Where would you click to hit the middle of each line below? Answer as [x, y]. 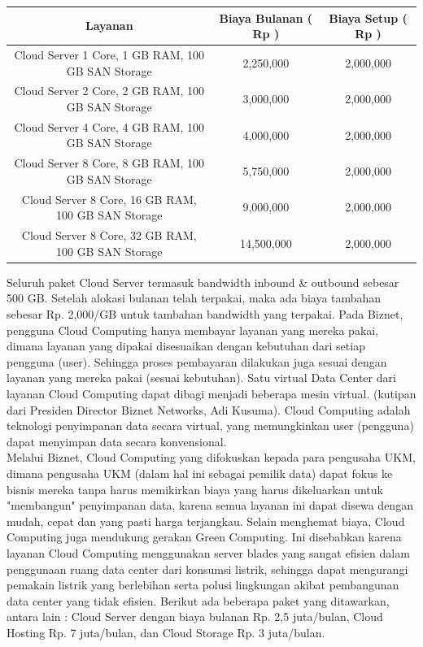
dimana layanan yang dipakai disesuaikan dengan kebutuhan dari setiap [186, 346]
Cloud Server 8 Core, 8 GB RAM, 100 [109, 163]
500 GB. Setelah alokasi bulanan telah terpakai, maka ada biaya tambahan [194, 298]
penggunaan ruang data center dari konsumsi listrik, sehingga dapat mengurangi [207, 569]
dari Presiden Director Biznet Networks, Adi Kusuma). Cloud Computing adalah [209, 409]
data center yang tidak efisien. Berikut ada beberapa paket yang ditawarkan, [198, 600]
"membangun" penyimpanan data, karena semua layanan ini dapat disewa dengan [210, 505]
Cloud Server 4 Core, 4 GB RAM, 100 [109, 126]
